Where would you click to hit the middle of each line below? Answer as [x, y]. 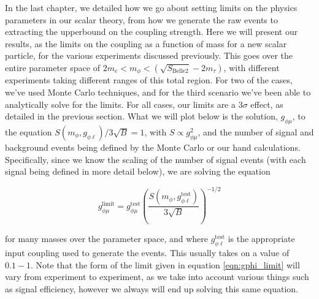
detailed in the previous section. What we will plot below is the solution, [141, 116]
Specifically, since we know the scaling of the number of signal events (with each [156, 159]
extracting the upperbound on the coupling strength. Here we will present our [152, 32]
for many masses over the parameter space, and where [107, 239]
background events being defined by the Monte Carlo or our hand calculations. [153, 147]
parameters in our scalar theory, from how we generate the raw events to [141, 19]
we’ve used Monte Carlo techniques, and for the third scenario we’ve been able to [158, 92]
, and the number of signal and [256, 132]
